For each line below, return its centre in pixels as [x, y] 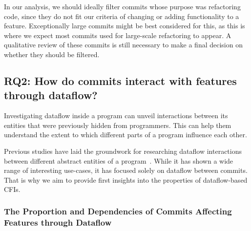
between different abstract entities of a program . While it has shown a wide [119, 160]
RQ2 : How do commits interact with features [120, 80]
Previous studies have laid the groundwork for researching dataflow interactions [123, 151]
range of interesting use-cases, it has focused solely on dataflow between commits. [126, 170]
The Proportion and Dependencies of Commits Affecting [118, 211]
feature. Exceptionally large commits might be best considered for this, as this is [125, 26]
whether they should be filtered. [52, 54]
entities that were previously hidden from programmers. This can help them [118, 125]
